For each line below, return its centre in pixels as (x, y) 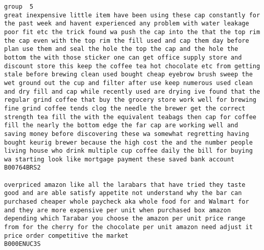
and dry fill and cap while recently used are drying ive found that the (132, 91)
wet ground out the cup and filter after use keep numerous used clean (128, 83)
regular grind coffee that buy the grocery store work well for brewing (130, 100)
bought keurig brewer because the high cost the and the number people (128, 142)
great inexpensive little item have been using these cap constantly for (132, 15)
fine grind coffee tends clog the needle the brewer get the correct (125, 108)
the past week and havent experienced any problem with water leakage (127, 24)
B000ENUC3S (22, 244)
